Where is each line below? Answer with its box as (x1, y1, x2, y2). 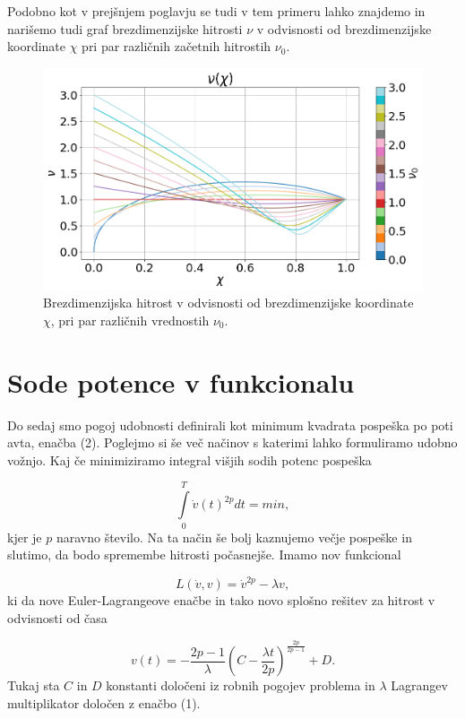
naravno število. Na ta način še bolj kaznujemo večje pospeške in (56, 527, 412, 546)
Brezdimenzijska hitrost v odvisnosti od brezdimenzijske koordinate (43, 293, 414, 312)
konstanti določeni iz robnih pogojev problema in (106, 676, 375, 695)
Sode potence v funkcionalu (7, 363, 355, 400)
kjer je (7, 527, 42, 546)
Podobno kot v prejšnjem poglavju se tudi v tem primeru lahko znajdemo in (7, 2, 426, 20)
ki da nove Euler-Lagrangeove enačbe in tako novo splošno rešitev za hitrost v (7, 591, 435, 610)
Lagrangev (391, 676, 448, 695)
